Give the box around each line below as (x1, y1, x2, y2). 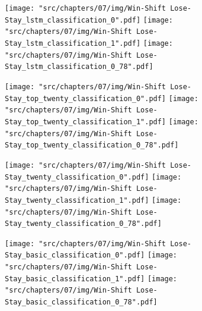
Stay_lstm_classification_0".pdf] (5, 15, 141, 24)
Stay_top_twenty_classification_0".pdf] (5, 94, 166, 103)
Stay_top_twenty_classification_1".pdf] (5, 117, 166, 126)
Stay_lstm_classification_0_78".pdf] (5, 62, 153, 71)
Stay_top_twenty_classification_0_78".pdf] (5, 141, 179, 150)
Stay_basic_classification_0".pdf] (5, 251, 145, 260)
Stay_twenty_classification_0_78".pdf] (5, 219, 162, 228)
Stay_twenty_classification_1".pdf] (5, 196, 149, 205)
